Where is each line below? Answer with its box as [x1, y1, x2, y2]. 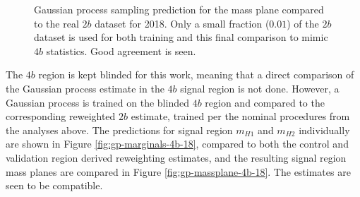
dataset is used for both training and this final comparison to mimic [34, 30, 328, 44]
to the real [34, 16, 79, 30]
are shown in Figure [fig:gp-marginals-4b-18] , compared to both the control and [6, 136, 349, 151]
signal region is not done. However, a [180, 80, 340, 95]
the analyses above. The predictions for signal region [6, 122, 233, 137]
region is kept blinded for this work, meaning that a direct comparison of [38, 67, 354, 82]
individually [299, 122, 350, 137]
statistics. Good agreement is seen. [46, 43, 196, 58]
